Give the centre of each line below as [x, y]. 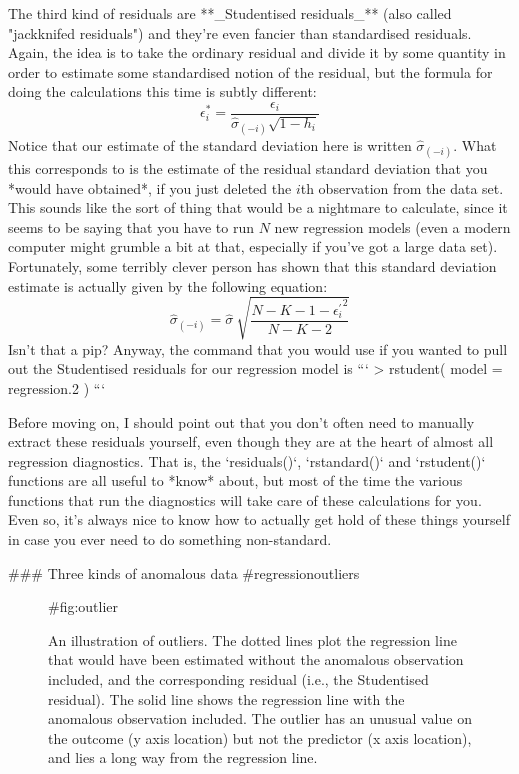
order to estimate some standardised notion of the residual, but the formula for [250, 71]
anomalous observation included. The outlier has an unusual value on [260, 718]
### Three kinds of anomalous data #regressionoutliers [184, 572]
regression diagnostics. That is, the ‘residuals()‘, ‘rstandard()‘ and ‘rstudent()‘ [247, 460]
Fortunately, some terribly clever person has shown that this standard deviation [252, 266]
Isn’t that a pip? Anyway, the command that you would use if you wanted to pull [258, 348]
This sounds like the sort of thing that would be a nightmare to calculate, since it [258, 207]
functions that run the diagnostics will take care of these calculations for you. [245, 499]
